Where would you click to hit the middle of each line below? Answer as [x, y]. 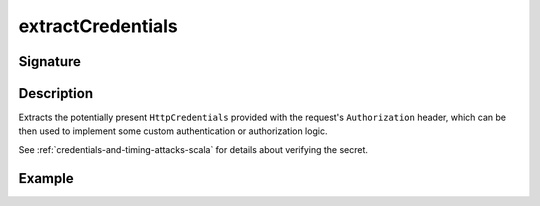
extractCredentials [98, 26]
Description [56, 93]
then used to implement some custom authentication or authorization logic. [173, 131]
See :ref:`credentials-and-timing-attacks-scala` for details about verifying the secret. [193, 149]
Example [46, 178]
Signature [50, 61]
